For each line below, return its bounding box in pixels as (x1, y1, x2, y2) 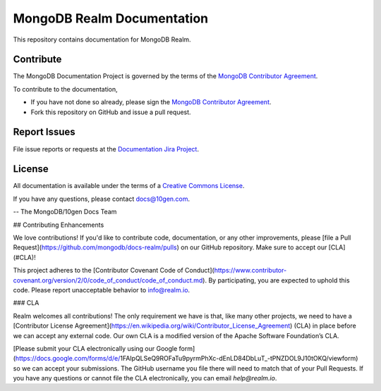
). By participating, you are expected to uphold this (202, 275, 350, 285)
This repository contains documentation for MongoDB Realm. (13, 35, 191, 44)
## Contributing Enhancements (13, 221, 104, 229)
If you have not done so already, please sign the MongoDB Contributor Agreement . (30, 98, 272, 106)
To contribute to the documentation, (13, 85, 118, 93)
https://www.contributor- (214, 266, 287, 275)
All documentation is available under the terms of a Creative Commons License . (13, 182, 245, 190)
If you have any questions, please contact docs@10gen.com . (13, 194, 190, 203)
